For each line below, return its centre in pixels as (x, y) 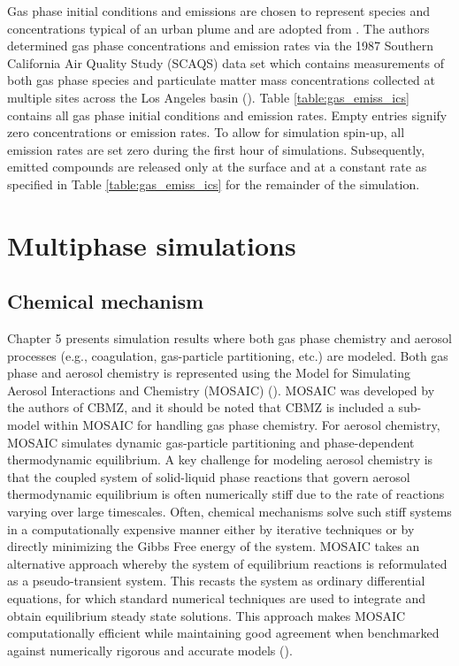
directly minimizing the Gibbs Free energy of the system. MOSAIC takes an (214, 546)
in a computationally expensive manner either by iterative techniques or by (211, 528)
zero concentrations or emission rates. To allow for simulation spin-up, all (206, 132)
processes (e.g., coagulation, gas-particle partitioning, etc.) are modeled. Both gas (228, 355)
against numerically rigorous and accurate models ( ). (150, 650)
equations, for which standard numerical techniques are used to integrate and (217, 598)
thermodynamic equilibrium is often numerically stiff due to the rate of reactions (226, 494)
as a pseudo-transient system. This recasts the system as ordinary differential (216, 581)
